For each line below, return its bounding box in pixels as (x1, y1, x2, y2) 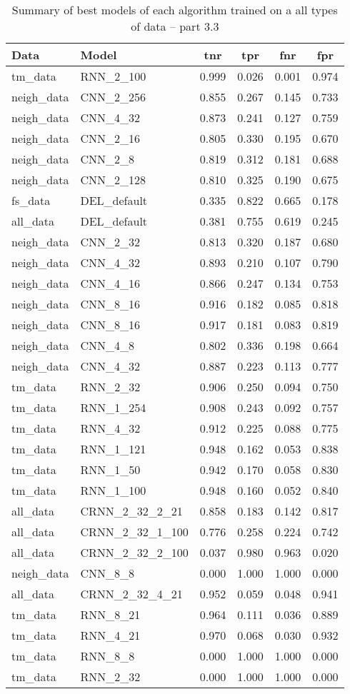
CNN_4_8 (80, 337, 135, 353)
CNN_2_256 (80, 89, 146, 105)
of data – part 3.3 (131, 18, 219, 34)
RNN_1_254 (80, 399, 146, 416)
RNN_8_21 (80, 606, 141, 623)
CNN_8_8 (80, 565, 135, 581)
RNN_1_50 (80, 461, 141, 478)
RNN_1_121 (80, 441, 146, 457)
